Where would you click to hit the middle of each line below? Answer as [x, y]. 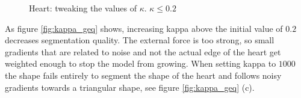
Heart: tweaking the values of [83, 8]
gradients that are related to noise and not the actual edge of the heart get [143, 51]
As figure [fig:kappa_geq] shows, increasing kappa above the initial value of [144, 28]
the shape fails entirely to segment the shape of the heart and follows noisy [143, 75]
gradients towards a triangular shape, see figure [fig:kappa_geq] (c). [130, 87]
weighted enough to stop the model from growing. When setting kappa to [141, 63]
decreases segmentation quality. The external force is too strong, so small [140, 40]
